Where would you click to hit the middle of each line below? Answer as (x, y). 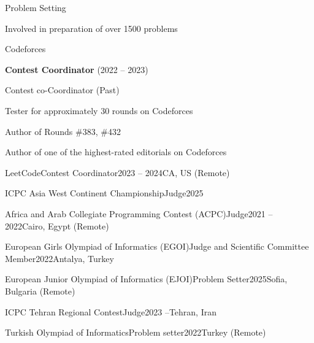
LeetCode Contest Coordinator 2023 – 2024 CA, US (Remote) (117, 172)
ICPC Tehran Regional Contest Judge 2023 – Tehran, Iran (111, 311)
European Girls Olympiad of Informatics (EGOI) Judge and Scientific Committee (157, 246)
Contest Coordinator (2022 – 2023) (77, 69)
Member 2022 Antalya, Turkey (59, 258)
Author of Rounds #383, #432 (63, 131)
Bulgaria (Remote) (40, 291)
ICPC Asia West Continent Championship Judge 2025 (104, 193)
